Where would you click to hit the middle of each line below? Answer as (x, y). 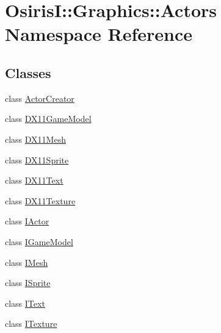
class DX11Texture (40, 200)
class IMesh (27, 262)
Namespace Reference (99, 34)
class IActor (27, 221)
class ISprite (28, 283)
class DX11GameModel (48, 119)
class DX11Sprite (37, 159)
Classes (28, 72)
